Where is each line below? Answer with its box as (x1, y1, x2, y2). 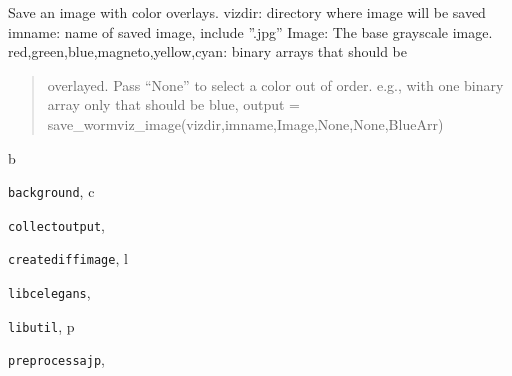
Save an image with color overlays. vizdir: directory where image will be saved (8, 2, 486, 22)
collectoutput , (8, 214, 105, 235)
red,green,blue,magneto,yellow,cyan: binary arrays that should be (8, 41, 408, 62)
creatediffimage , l (8, 248, 128, 269)
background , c (8, 181, 95, 202)
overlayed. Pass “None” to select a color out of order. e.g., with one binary (47, 74, 504, 95)
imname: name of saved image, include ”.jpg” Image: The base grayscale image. (8, 21, 493, 42)
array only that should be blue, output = (47, 94, 301, 115)
